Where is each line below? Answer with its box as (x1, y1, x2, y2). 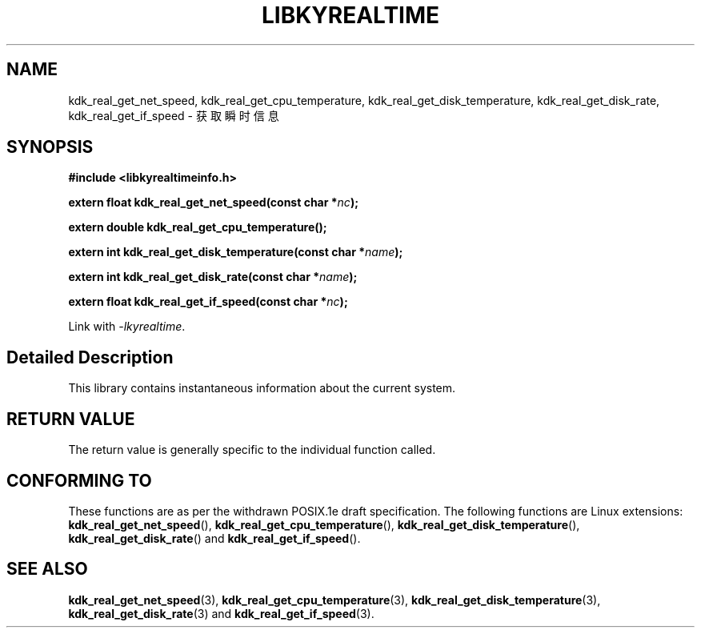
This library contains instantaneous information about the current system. (68, 381, 456, 395)
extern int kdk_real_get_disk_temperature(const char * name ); (68, 245, 403, 259)
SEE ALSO (6, 559, 88, 580)
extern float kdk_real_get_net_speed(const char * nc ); (68, 195, 359, 210)
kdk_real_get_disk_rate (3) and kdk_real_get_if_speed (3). (68, 606, 375, 620)
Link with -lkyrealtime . (68, 319, 186, 334)
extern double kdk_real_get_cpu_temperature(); (68, 220, 327, 235)
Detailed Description (6, 347, 174, 367)
